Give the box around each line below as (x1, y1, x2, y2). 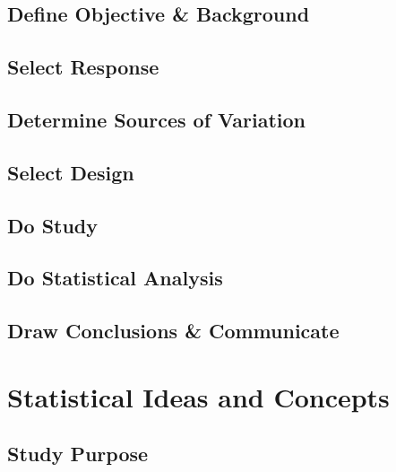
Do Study (7, 211, 99, 239)
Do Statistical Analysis (7, 264, 223, 292)
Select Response (7, 53, 159, 81)
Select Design (7, 158, 134, 186)
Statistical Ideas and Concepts (7, 378, 390, 415)
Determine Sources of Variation (7, 105, 306, 133)
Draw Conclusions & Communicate (7, 317, 340, 345)
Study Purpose (7, 440, 149, 468)
